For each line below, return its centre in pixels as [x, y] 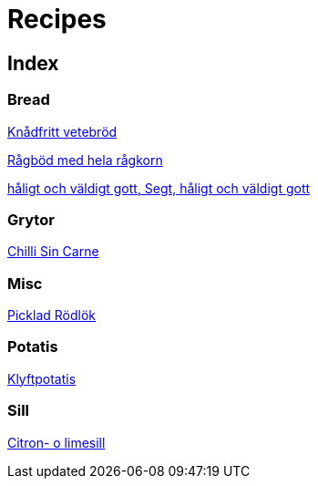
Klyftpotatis [42, 378]
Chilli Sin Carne [53, 252]
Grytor [31, 219]
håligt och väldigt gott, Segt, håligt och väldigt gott [159, 188]
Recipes [57, 19]
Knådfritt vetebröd [62, 131]
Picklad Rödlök [52, 315]
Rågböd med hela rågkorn [85, 160]
